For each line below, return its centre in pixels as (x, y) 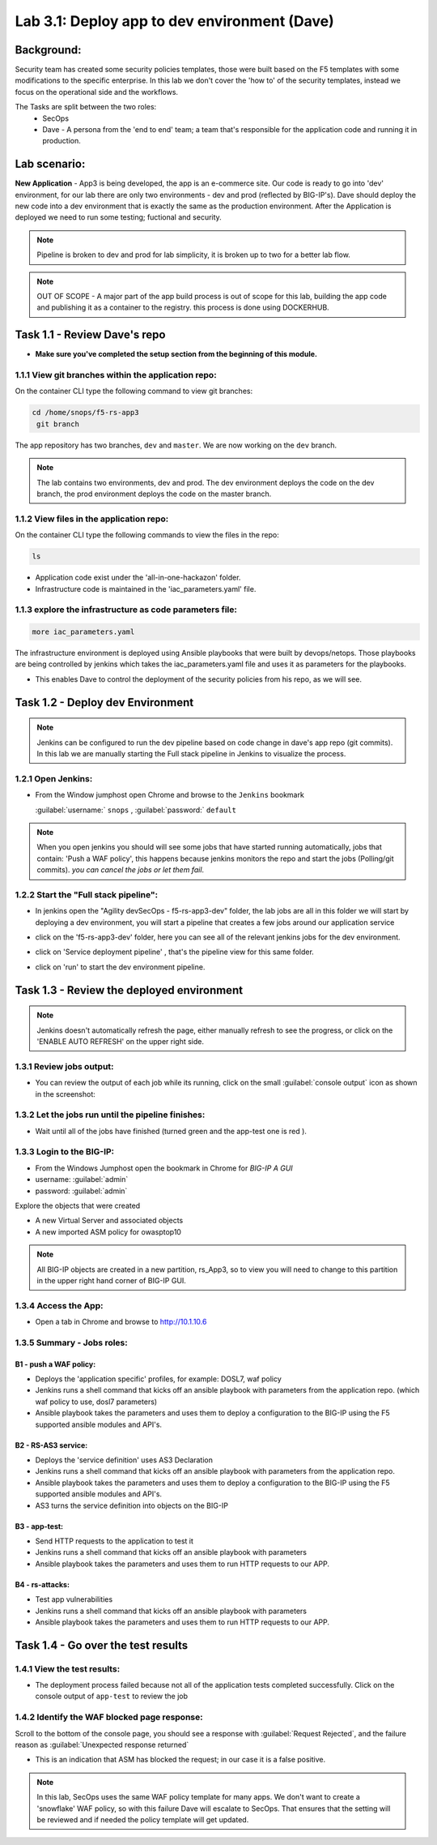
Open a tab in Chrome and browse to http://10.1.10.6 (121, 1322)
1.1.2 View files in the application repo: (92, 519)
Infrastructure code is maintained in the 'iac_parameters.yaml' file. (146, 589)
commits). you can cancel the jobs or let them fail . (121, 870)
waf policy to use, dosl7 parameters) (96, 1402)
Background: (48, 50)
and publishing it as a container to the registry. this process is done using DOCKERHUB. (183, 307)
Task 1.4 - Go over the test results (102, 1645)
